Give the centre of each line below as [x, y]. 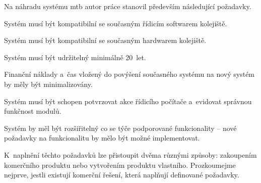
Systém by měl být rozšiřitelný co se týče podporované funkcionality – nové [120, 128]
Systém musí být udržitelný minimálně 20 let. [75, 57]
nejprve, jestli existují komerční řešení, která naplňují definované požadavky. [122, 175]
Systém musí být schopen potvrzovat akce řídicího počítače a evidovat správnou [128, 101]
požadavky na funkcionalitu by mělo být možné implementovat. [102, 138]
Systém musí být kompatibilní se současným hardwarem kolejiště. [105, 40]
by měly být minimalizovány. [48, 84]
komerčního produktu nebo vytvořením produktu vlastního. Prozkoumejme [120, 165]
